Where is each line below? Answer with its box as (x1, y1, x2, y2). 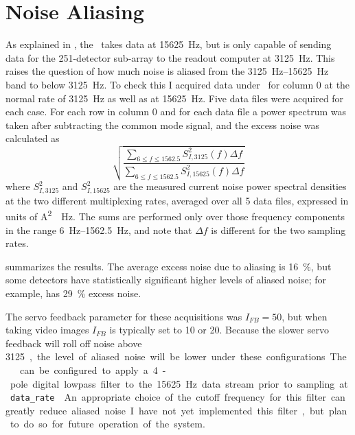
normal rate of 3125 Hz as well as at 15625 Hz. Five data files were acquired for (5, 91, 344, 105)
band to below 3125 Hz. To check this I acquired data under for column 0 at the (5, 77, 350, 91)
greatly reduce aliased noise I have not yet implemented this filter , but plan (5, 403, 347, 417)
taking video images (5, 322, 89, 337)
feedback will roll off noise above (5, 336, 142, 350)
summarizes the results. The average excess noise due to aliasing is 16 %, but (5, 259, 332, 273)
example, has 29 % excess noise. (5, 285, 141, 300)
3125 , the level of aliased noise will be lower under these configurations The (5, 349, 347, 364)
